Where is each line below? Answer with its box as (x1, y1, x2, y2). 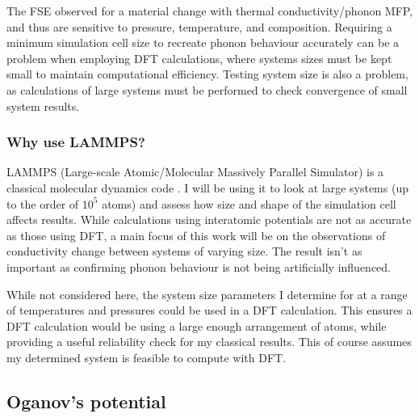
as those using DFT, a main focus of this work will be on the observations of (6, 226, 386, 243)
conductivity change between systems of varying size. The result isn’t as (6, 243, 362, 260)
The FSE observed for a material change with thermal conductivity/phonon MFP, (6, 2, 413, 19)
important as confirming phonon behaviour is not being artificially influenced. (6, 258, 392, 275)
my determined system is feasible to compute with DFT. (6, 348, 287, 365)
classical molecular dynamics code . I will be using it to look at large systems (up (6, 179, 409, 196)
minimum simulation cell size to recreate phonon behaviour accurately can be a (6, 34, 400, 51)
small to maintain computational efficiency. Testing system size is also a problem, (6, 65, 409, 82)
